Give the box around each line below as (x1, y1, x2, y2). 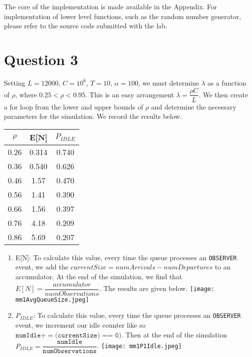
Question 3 (4, 49, 78, 69)
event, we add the (15, 262, 68, 272)
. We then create (198, 89, 249, 99)
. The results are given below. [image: (99, 283, 214, 293)
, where (15, 89, 37, 99)
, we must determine (138, 77, 199, 88)
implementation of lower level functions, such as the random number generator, (4, 11, 241, 21)
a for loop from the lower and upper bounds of (4, 101, 143, 112)
